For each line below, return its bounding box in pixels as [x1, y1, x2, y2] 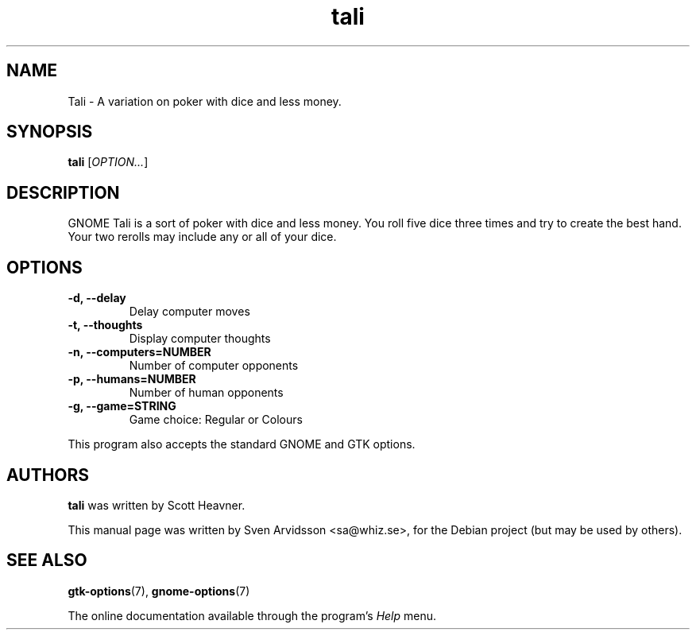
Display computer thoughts [129, 332, 271, 346]
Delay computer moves [129, 304, 250, 319]
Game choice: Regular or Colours [129, 413, 303, 427]
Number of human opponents [129, 386, 284, 400]
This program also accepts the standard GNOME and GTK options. [68, 437, 416, 452]
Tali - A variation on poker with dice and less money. [68, 94, 342, 108]
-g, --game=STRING [68, 399, 176, 413]
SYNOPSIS [6, 122, 93, 142]
